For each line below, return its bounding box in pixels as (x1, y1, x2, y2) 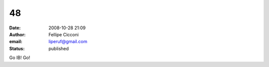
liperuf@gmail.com (48, 39, 87, 45)
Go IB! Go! (9, 55, 30, 61)
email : (9, 39, 22, 45)
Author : (9, 31, 26, 37)
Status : (9, 45, 25, 52)
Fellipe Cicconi (48, 31, 79, 37)
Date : (9, 25, 21, 31)
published (48, 45, 69, 52)
